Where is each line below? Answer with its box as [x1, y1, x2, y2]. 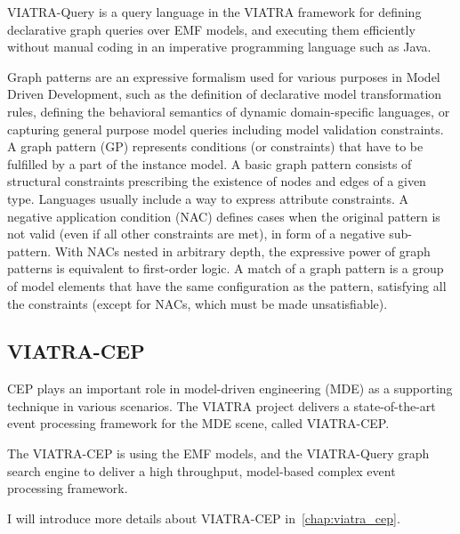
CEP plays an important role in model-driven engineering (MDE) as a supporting [7, 379, 453, 398]
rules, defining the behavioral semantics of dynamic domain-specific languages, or [7, 101, 450, 120]
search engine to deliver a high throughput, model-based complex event [7, 461, 396, 480]
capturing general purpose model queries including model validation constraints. [7, 119, 444, 138]
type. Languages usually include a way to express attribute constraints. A [7, 189, 409, 207]
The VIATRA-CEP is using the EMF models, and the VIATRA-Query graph [7, 444, 430, 463]
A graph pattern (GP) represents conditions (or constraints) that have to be [7, 137, 424, 156]
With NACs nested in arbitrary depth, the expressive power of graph [54, 241, 431, 260]
